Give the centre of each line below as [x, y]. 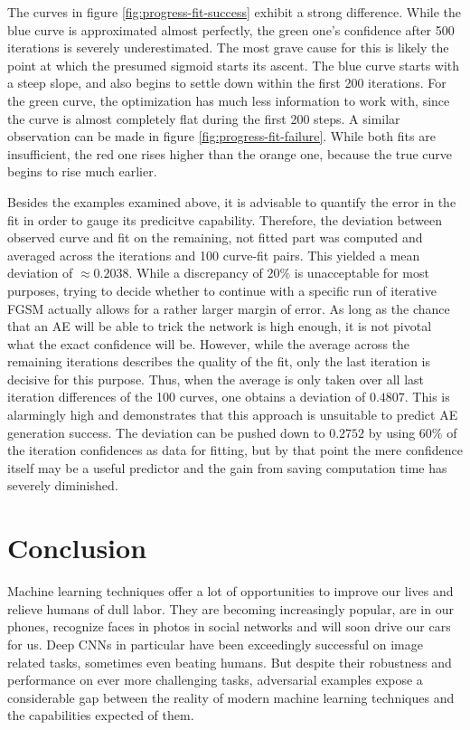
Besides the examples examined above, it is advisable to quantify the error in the [232, 201]
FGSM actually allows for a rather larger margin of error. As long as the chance [229, 308]
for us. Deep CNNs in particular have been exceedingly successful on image [215, 644]
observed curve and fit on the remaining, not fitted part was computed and [215, 237]
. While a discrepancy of [196, 273]
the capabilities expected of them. [101, 715]
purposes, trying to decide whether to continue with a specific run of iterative [222, 290]
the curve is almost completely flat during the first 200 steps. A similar [204, 118]
